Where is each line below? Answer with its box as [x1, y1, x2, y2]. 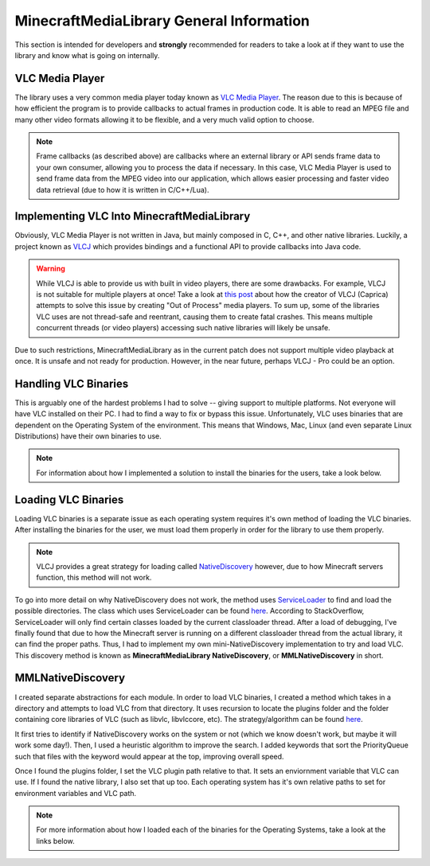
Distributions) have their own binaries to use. [14, 431, 162, 441]
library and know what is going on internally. [14, 50, 160, 60]
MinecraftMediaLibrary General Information [14, 12, 310, 29]
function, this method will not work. [36, 573, 152, 583]
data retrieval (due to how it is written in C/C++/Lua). [36, 185, 209, 194]
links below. [36, 836, 75, 845]
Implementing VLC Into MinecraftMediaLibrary [14, 209, 251, 223]
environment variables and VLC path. [14, 788, 137, 798]
